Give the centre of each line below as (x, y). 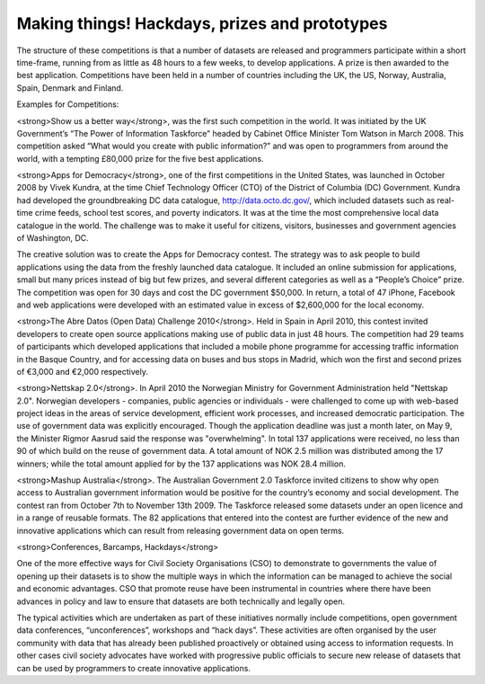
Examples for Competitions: (68, 104)
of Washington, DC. (53, 238)
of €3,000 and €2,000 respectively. (82, 371)
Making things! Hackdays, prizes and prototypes (202, 23)
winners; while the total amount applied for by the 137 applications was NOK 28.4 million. (181, 464)
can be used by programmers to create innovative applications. (134, 668)
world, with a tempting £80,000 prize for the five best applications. (140, 158)
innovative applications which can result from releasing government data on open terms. (181, 530)
